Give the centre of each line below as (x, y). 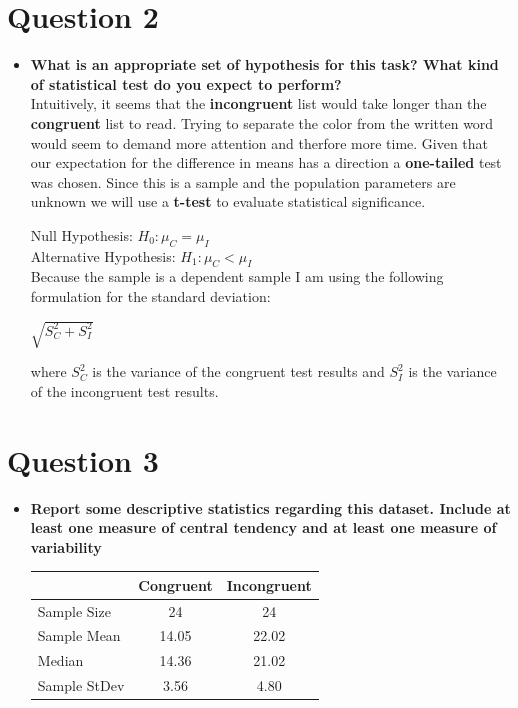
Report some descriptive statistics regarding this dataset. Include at (270, 507)
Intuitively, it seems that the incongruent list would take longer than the (258, 103)
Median (60, 660)
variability (66, 546)
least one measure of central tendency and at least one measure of (263, 527)
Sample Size (74, 610)
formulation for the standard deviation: (150, 296)
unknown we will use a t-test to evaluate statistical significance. (228, 201)
